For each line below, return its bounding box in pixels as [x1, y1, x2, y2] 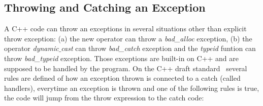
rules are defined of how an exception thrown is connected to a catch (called [4, 73, 241, 83]
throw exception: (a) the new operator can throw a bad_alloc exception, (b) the [4, 33, 252, 43]
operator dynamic [4, 43, 59, 54]
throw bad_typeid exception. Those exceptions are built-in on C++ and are [4, 52, 239, 63]
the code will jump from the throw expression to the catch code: [4, 92, 204, 103]
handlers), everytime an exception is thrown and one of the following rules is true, [4, 82, 259, 93]
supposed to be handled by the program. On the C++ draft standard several [4, 63, 247, 73]
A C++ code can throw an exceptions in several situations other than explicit [4, 23, 247, 34]
